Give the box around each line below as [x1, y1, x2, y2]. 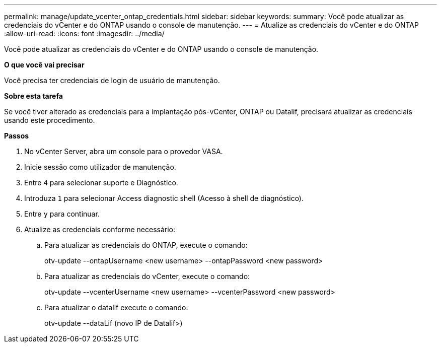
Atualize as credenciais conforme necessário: [24, 225, 176, 234]
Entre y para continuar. [24, 210, 100, 218]
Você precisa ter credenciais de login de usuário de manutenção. [4, 76, 220, 85]
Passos [4, 131, 29, 140]
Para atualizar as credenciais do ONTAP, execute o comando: [44, 241, 248, 249]
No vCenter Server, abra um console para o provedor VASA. [24, 147, 223, 156]
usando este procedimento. [4, 116, 95, 124]
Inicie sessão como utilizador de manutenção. [24, 163, 176, 171]
